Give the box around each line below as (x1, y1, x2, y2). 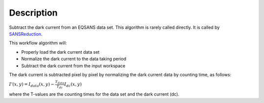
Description (9, 7, 58, 18)
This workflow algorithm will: (9, 40, 67, 46)
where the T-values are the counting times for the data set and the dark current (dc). (9, 91, 179, 97)
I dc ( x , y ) (64, 82, 82, 88)
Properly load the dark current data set (21, 49, 100, 55)
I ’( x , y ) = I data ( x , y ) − (9, 82, 55, 88)
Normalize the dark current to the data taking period (21, 56, 127, 62)
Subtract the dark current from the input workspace (21, 62, 126, 68)
